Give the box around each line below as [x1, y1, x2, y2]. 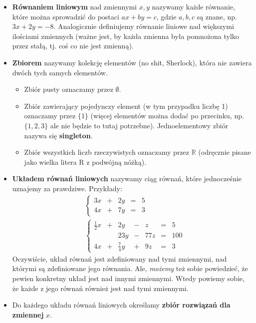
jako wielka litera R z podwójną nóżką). [24, 156, 147, 167]
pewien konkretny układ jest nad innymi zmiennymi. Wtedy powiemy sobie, [12, 273, 245, 284]
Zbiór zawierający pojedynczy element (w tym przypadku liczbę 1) [24, 100, 228, 111]
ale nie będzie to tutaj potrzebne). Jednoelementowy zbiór [50, 120, 229, 130]
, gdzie [156, 11, 177, 21]
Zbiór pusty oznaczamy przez [24, 84, 113, 94]
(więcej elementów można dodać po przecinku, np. [90, 110, 244, 121]
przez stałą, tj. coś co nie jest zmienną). [12, 40, 134, 51]
